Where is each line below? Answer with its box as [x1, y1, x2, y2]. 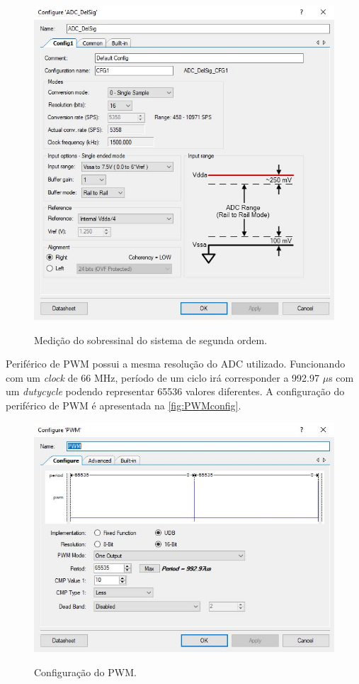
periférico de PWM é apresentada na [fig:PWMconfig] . [6, 397, 241, 412]
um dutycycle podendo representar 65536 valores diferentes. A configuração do [6, 384, 345, 399]
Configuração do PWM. [34, 665, 137, 680]
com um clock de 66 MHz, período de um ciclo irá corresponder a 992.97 [6, 370, 319, 385]
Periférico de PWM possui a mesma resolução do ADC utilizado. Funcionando [6, 356, 346, 371]
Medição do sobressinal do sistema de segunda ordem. [34, 332, 268, 347]
